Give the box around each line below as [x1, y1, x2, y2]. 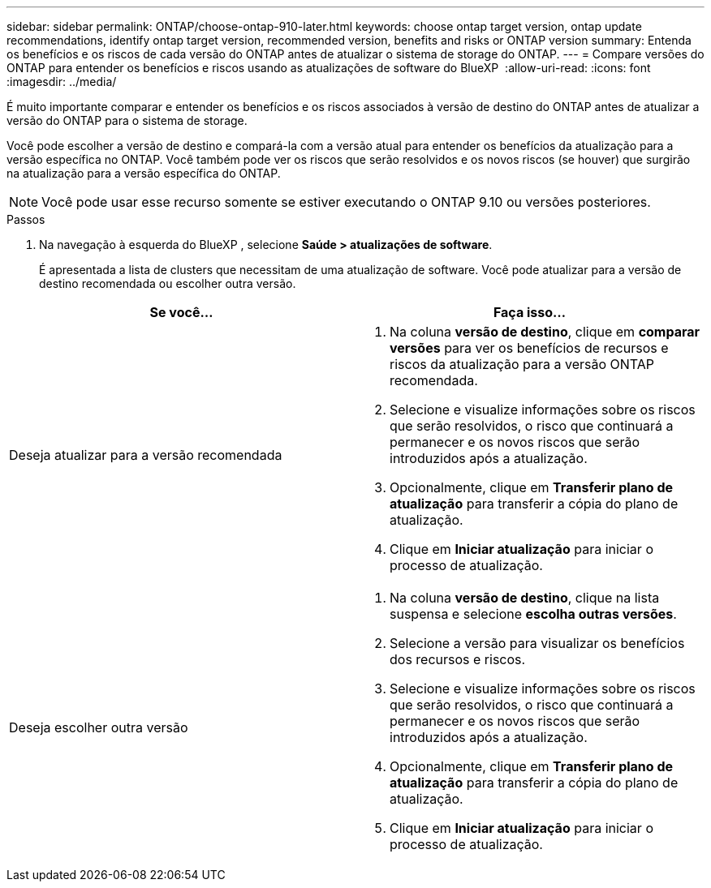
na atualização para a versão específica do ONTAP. [6, 166, 281, 180]
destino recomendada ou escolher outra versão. [39, 277, 296, 290]
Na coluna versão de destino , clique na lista [390, 590, 660, 606]
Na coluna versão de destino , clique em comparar [390, 324, 700, 340]
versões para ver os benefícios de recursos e [390, 340, 669, 356]
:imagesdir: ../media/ [6, 75, 117, 88]
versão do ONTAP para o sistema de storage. [6, 114, 248, 127]
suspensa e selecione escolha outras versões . [390, 606, 677, 622]
